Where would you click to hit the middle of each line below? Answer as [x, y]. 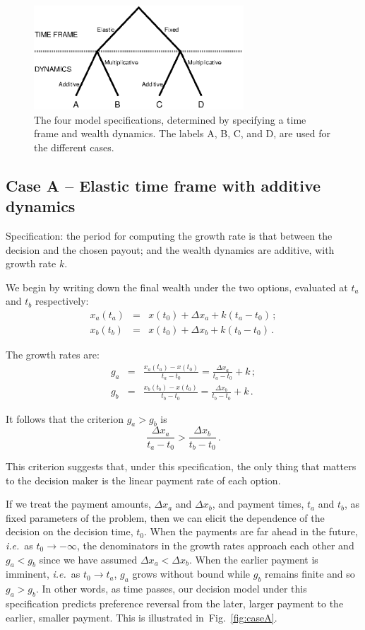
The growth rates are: [53, 354]
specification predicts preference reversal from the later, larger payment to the [175, 603]
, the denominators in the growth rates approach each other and [215, 545]
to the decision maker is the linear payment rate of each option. [143, 480]
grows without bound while [191, 574]
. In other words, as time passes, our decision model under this [171, 589]
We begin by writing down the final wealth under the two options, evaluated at [177, 287]
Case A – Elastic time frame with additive [163, 185]
